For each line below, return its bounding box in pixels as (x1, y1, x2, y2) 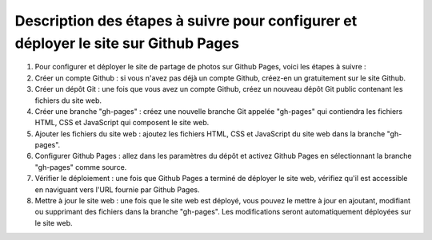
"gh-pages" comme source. (34, 162, 127, 171)
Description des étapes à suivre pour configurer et (14, 12, 358, 30)
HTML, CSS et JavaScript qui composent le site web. (34, 118, 210, 128)
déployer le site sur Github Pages (14, 34, 240, 52)
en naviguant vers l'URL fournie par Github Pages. (34, 184, 200, 195)
